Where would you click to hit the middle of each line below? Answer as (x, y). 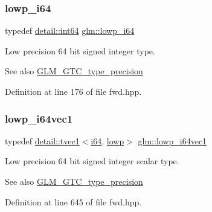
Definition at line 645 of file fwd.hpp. (73, 201)
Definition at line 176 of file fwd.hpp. (73, 91)
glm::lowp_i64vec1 (172, 140)
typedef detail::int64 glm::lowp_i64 (70, 31)
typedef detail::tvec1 (42, 140)
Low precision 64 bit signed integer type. (80, 50)
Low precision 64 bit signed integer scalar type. (92, 161)
